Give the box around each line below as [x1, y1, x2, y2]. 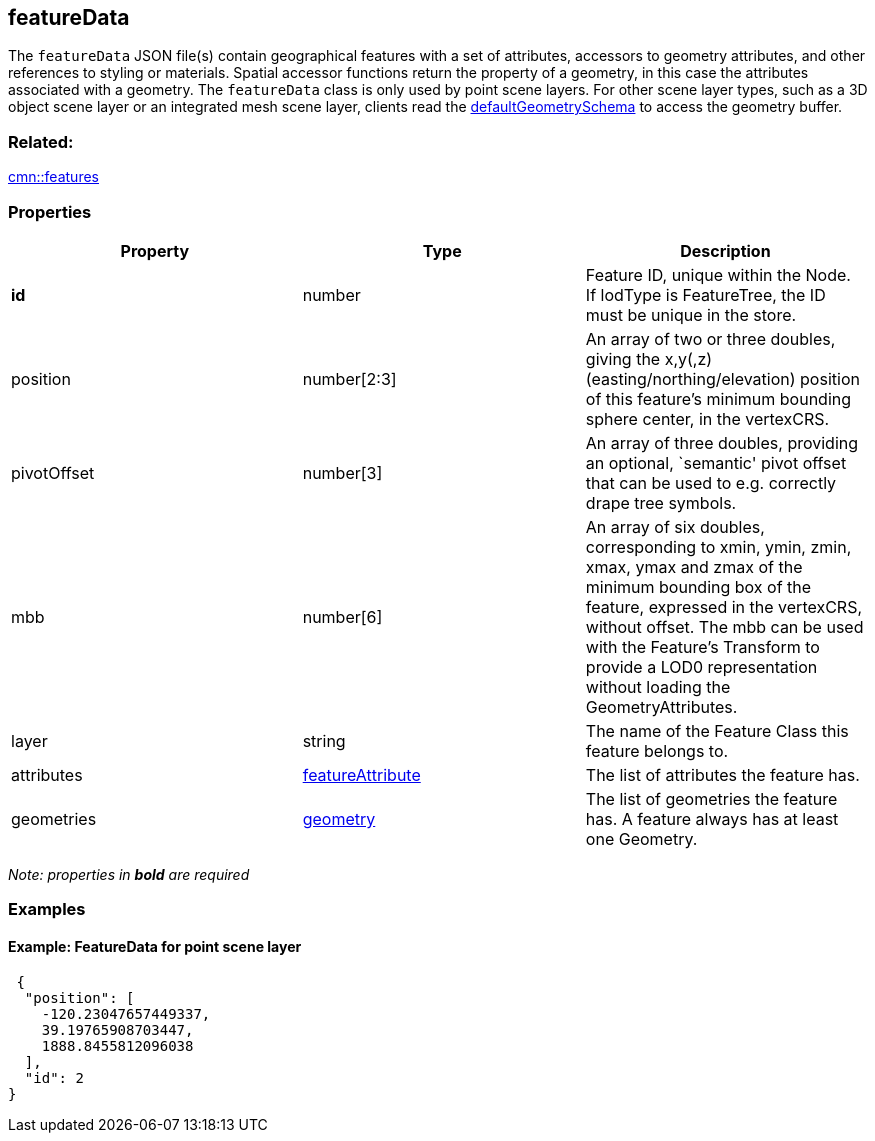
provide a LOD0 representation [585, 656, 818, 677]
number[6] [302, 606, 383, 627]
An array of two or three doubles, [585, 328, 836, 349]
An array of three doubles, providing [585, 432, 859, 453]
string [302, 730, 346, 751]
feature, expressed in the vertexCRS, [585, 596, 863, 617]
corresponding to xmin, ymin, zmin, [585, 536, 852, 557]
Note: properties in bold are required [8, 865, 250, 883]
